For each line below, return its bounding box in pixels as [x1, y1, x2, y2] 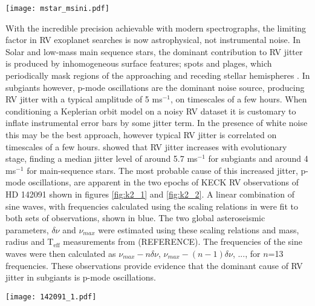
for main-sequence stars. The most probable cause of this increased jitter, [27, 164, 298, 176]
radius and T [5, 235, 54, 248]
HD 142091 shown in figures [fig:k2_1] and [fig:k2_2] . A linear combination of [5, 187, 295, 200]
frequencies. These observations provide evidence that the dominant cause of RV [5, 259, 303, 271]
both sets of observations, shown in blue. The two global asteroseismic [5, 211, 265, 224]
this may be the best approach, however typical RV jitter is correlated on [5, 128, 277, 141]
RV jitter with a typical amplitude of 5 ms [5, 93, 163, 105]
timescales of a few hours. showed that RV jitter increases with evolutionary [5, 140, 287, 153]
